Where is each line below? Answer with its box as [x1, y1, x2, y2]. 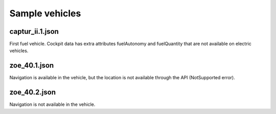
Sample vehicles [9, 8, 81, 19]
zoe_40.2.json [9, 88, 56, 97]
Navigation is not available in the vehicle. [9, 101, 96, 107]
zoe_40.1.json [9, 61, 54, 70]
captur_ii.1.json [9, 27, 59, 36]
